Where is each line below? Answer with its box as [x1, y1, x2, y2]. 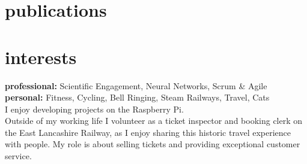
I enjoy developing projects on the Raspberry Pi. [5, 102, 184, 115]
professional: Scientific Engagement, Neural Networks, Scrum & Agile [5, 79, 267, 92]
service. [5, 150, 32, 162]
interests [5, 44, 77, 69]
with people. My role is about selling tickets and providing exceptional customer [5, 138, 300, 150]
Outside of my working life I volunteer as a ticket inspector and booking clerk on [5, 114, 303, 127]
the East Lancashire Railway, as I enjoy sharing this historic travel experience [5, 126, 291, 138]
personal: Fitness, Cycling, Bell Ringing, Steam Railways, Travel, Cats [5, 91, 270, 104]
